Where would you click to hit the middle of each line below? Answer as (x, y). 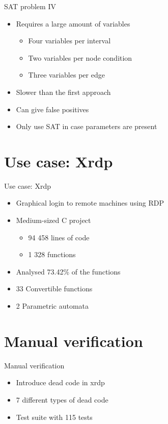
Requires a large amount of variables (73, 23)
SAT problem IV (30, 6)
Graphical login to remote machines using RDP (90, 203)
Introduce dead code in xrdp (60, 382)
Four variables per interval (69, 41)
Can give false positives (52, 109)
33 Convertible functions (54, 289)
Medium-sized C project (53, 220)
